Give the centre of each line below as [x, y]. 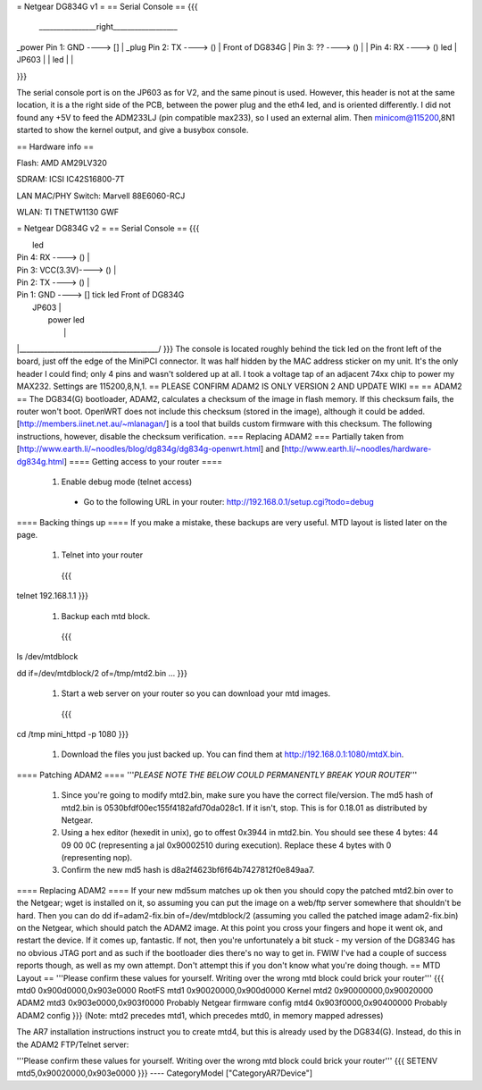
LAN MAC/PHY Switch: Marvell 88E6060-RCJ [101, 196]
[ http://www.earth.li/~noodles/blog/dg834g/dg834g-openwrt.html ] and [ [150, 449]
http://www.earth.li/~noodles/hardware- [358, 449]
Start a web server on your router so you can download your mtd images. [196, 693]
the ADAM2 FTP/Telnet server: [73, 1044]
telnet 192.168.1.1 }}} [53, 596]
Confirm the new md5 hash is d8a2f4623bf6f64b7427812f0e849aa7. [188, 870]
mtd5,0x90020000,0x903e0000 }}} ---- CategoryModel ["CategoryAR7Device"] [164, 1073]
